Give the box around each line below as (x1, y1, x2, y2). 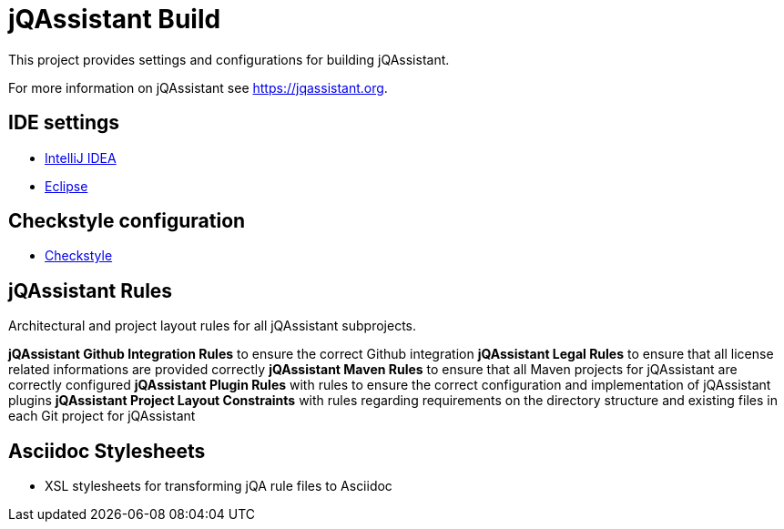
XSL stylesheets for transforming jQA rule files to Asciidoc (45, 478, 392, 494)
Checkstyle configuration (8, 209, 246, 233)
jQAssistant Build (8, 4, 221, 35)
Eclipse (45, 178, 88, 194)
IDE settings (8, 111, 120, 135)
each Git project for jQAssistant (8, 408, 196, 424)
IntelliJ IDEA (45, 149, 117, 166)
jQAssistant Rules (8, 279, 173, 302)
